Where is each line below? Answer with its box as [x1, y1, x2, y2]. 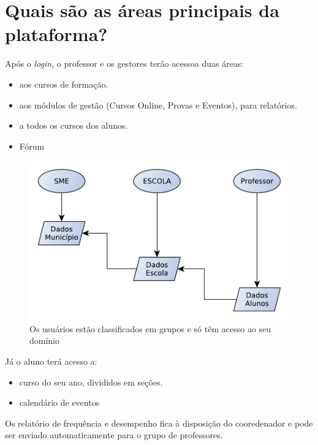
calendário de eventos [19, 396, 100, 409]
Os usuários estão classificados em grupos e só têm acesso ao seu [29, 322, 271, 335]
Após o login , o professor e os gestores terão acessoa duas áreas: [5, 57, 244, 70]
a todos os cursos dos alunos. [19, 119, 128, 132]
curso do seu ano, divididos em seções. [19, 375, 163, 388]
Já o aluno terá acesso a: [5, 354, 97, 367]
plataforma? [5, 21, 108, 47]
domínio [29, 334, 60, 347]
